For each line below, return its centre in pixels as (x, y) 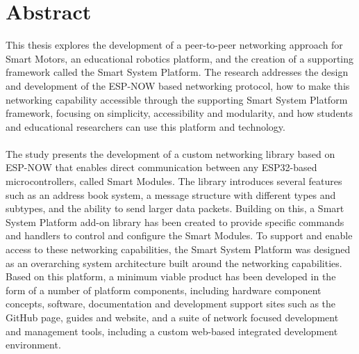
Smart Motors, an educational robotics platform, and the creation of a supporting (180, 58)
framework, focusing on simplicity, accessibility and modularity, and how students (179, 113)
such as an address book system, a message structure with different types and (171, 194)
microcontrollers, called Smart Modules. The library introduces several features (174, 181)
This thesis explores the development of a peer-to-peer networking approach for (174, 45)
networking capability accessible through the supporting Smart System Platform (177, 99)
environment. (33, 345)
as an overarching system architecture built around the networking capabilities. (174, 263)
